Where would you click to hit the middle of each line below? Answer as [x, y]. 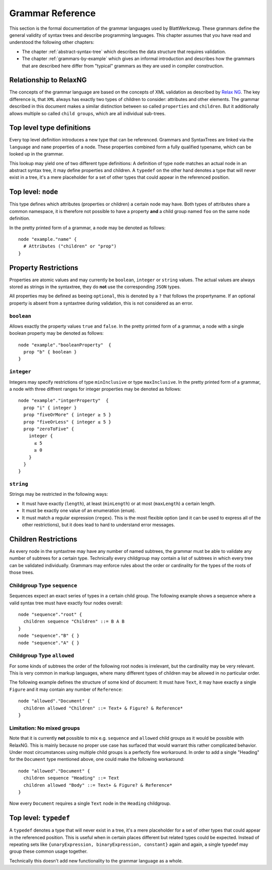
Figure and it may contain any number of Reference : [66, 689]
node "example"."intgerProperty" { [63, 401]
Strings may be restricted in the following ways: [59, 494]
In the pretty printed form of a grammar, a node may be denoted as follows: [87, 228]
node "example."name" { [48, 239]
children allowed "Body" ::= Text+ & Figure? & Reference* [98, 785]
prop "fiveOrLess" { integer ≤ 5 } [67, 422]
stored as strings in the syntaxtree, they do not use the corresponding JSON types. [95, 287]
